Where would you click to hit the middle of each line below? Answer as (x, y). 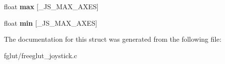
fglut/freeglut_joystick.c (41, 55)
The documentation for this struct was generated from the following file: (113, 39)
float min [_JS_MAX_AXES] (51, 23)
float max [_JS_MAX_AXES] (51, 6)
